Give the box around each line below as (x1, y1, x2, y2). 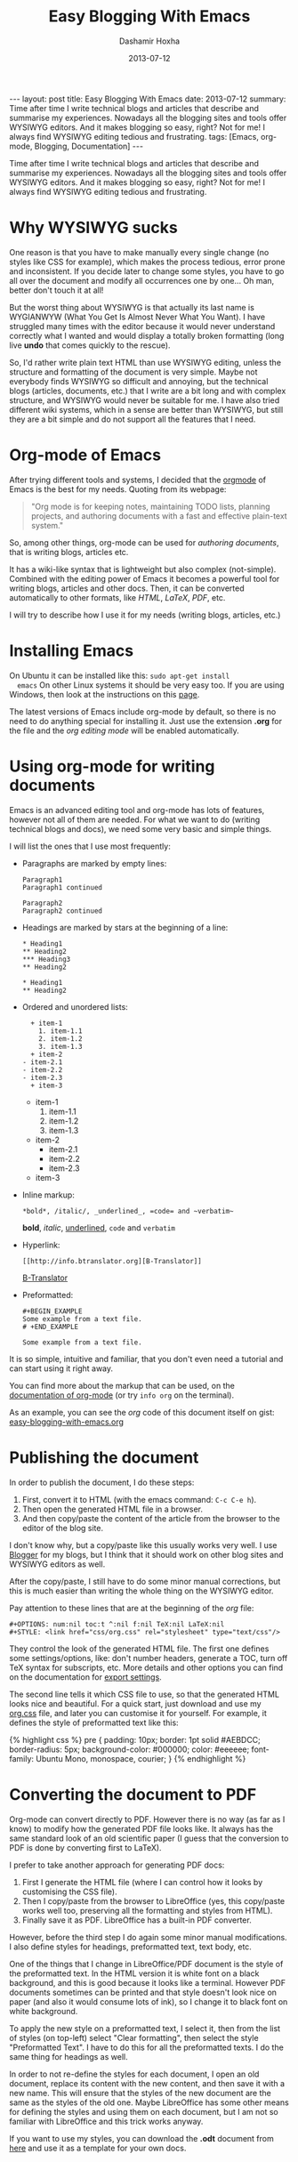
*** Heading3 (21, 955, 71, 964)
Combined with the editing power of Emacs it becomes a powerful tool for (9, 573, 280, 584)
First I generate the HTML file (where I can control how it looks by (21, 1876, 263, 1887)
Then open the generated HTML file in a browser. (21, 1504, 203, 1514)
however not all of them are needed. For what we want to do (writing (9, 814, 261, 825)
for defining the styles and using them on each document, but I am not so (9, 2106, 278, 2117)
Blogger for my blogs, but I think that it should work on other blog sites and (9, 1549, 284, 1560)
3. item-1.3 (38, 1042, 83, 1051)
